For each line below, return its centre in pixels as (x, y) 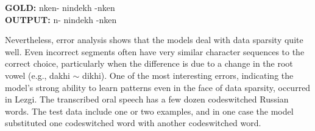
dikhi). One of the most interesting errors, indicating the (188, 75)
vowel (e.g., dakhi (37, 75)
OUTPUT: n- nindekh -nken (61, 19)
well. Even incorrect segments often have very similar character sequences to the (155, 51)
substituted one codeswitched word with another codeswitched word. (133, 123)
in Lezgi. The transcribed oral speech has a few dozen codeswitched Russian (147, 99)
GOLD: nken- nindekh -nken (60, 7)
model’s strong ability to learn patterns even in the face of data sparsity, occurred (158, 87)
